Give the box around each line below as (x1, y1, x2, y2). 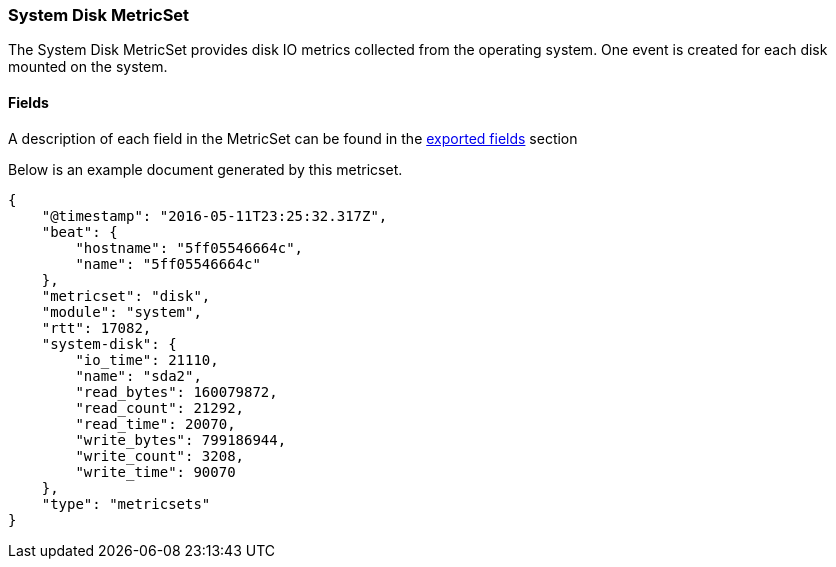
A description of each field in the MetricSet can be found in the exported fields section (8, 129, 578, 147)
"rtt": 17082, (41, 319, 152, 336)
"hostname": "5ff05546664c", (75, 239, 304, 256)
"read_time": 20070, (75, 415, 236, 432)
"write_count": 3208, (75, 447, 245, 464)
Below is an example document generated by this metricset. (8, 160, 403, 178)
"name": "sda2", (75, 367, 202, 384)
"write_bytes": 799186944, (75, 431, 287, 448)
